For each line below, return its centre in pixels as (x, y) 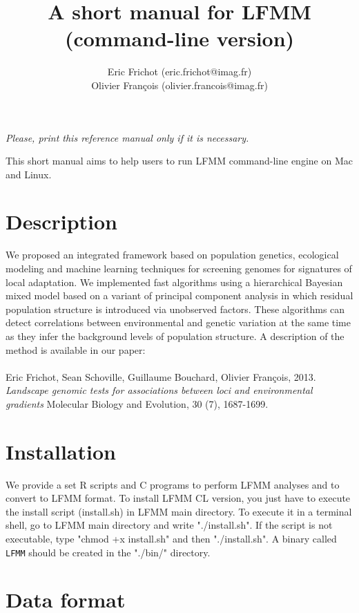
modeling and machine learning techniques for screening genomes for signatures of (179, 268)
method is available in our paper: (76, 349)
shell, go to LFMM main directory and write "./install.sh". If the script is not (169, 525)
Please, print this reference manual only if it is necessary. (127, 137)
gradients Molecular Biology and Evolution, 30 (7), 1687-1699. (137, 403)
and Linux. (29, 174)
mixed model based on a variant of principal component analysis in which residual (179, 295)
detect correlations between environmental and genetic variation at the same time (178, 322)
